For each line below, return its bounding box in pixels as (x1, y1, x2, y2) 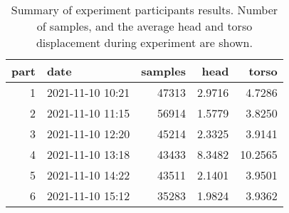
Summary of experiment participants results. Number (11, 1, 278, 18)
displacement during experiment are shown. (36, 34, 253, 51)
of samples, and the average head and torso (36, 18, 253, 34)
